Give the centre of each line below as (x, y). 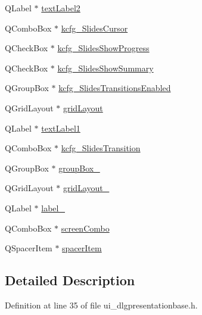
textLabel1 (61, 128)
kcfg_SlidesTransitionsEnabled (115, 88)
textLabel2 (61, 8)
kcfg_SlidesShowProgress (103, 48)
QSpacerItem (29, 248)
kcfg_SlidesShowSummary (105, 68)
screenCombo (85, 228)
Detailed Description (70, 280)
